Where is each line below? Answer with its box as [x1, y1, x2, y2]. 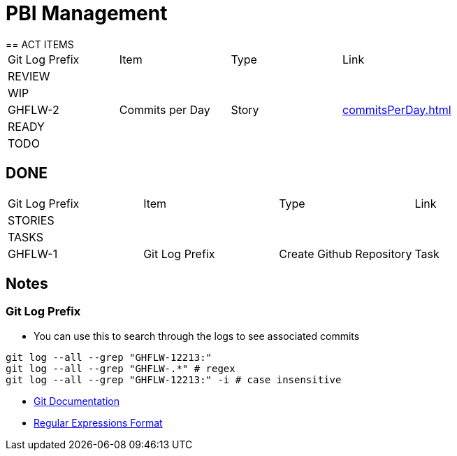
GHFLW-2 [8, 102, 59, 117]
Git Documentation [34, 394, 119, 407]
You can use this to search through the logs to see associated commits [34, 329, 360, 342]
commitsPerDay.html [342, 102, 451, 117]
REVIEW [8, 69, 50, 83]
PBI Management [6, 1, 168, 25]
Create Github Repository [279, 246, 412, 261]
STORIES [8, 213, 55, 227]
